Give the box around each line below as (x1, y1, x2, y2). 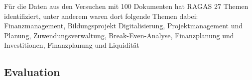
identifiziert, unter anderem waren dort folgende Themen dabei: (4, 10, 198, 21)
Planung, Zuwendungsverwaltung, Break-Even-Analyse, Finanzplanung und (4, 30, 234, 40)
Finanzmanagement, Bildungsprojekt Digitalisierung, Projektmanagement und (4, 20, 243, 31)
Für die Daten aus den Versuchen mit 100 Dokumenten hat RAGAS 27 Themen (4, 1, 249, 11)
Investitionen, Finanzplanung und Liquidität (4, 40, 139, 50)
